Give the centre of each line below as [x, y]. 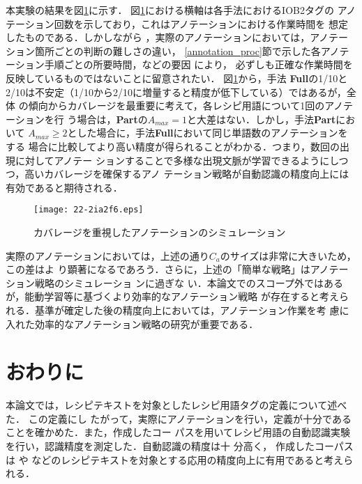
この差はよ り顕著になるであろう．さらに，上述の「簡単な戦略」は [158, 269]
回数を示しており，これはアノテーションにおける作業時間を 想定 [201, 23]
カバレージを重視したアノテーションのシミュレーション [160, 232]
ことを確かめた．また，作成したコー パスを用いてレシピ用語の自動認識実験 [178, 432]
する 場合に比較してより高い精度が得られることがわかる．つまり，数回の [173, 146]
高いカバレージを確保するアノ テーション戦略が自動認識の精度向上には [187, 174]
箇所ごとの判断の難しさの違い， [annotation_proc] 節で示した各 [178, 50]
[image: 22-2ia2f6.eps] [89, 210]
